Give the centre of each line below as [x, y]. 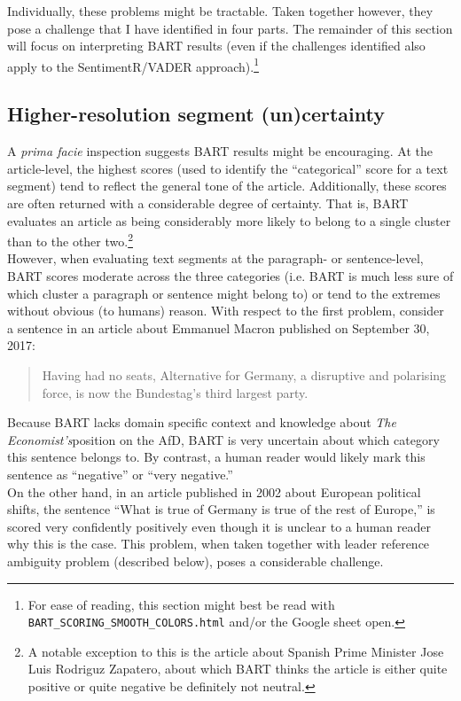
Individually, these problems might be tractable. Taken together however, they [220, 11]
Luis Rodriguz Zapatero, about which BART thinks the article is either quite [238, 669]
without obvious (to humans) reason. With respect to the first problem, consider [226, 311]
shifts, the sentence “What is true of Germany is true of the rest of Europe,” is [221, 509]
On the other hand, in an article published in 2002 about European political [214, 491]
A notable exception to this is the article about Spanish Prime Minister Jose [236, 651]
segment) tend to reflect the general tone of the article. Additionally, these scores [227, 186]
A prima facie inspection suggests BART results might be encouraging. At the [220, 151]
